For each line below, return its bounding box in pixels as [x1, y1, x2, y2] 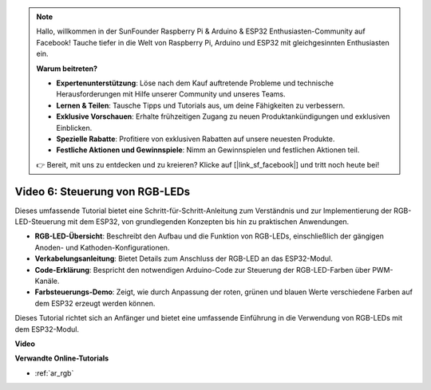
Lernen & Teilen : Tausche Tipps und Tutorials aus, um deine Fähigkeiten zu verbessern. [56, 100, 346, 110]
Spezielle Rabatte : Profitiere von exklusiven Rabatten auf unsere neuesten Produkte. [56, 134, 335, 144]
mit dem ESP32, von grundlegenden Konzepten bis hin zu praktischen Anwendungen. [67, 216, 350, 227]
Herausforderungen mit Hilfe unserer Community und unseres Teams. [56, 89, 287, 99]
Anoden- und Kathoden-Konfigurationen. [34, 242, 170, 252]
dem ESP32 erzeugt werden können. [34, 298, 156, 308]
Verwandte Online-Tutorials [14, 353, 109, 363]
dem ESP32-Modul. [14, 324, 80, 334]
